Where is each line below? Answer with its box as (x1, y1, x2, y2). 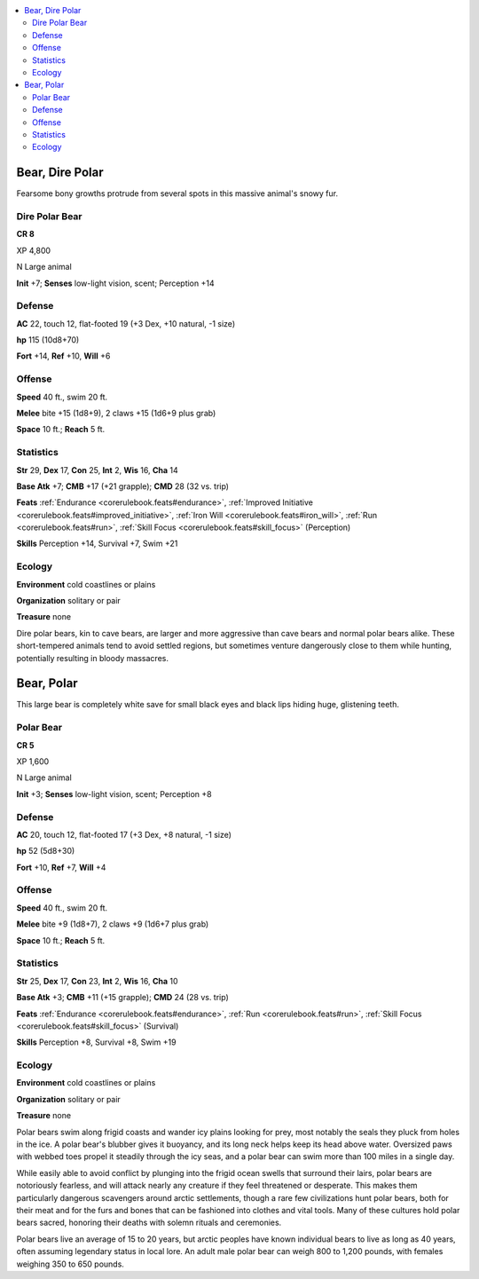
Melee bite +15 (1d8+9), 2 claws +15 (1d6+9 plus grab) (16, 407, 216, 418)
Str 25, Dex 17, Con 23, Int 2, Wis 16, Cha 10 (16, 975, 178, 986)
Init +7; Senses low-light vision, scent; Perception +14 (16, 278, 215, 288)
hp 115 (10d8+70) (16, 335, 80, 345)
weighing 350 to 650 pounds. (16, 1259, 124, 1269)
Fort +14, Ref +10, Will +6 (16, 351, 111, 361)
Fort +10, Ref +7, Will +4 (16, 862, 106, 872)
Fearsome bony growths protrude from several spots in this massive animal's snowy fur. (16, 188, 339, 199)
